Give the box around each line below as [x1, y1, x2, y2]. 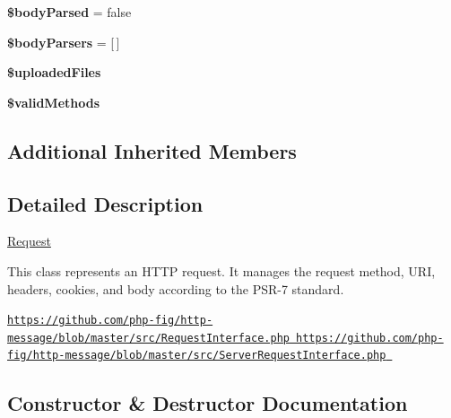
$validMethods [7, 92, 100, 111]
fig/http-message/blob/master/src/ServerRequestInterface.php [7, 349, 386, 362]
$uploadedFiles [7, 63, 101, 82]
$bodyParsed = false [7, 3, 132, 21]
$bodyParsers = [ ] [7, 32, 120, 51]
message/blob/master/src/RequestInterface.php [7, 331, 290, 344]
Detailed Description [7, 189, 204, 217]
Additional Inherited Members [7, 136, 297, 164]
